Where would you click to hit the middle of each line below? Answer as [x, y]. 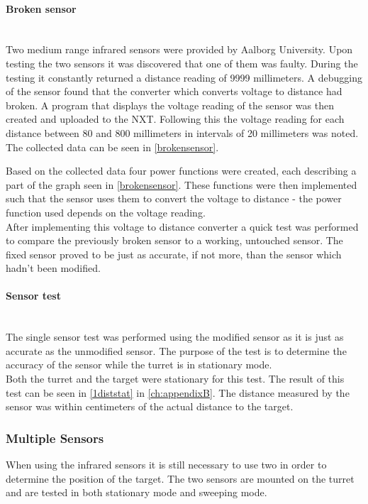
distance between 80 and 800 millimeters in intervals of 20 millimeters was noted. [182, 132]
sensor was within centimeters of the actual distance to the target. [150, 406]
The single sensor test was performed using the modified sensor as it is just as [175, 337]
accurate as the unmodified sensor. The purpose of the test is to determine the [176, 350]
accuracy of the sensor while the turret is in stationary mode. [139, 365]
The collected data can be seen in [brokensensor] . [112, 147]
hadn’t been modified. [53, 268]
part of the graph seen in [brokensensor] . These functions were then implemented [182, 184]
